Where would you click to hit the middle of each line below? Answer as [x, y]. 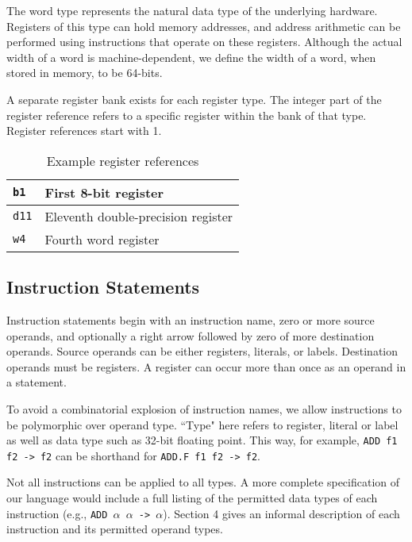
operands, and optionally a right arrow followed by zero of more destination [191, 335]
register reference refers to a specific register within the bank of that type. [187, 115]
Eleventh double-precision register [139, 216]
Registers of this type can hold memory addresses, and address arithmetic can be [204, 26]
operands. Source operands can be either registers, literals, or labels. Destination [202, 351]
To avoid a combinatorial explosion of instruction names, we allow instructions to [204, 408]
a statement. [37, 382]
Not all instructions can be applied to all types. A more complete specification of [203, 482]
